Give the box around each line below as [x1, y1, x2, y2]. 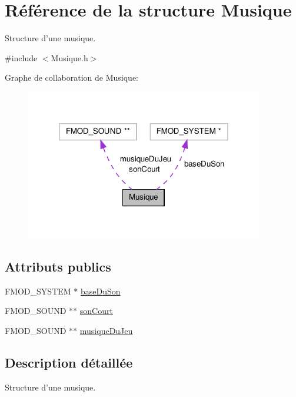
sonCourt [79, 305, 113, 317]
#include [5, 51, 38, 64]
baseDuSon [80, 284, 121, 297]
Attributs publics [5, 257, 111, 275]
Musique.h [51, 51, 88, 64]
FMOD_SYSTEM [5, 284, 71, 297]
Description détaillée [5, 353, 133, 371]
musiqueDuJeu [79, 324, 133, 336]
